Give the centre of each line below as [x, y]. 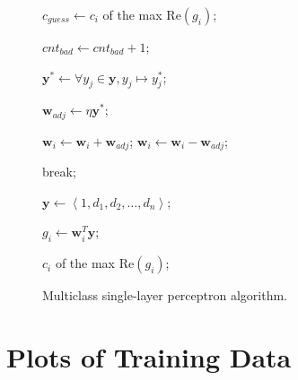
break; [59, 172]
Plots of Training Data [149, 357]
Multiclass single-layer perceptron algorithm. [165, 295]
